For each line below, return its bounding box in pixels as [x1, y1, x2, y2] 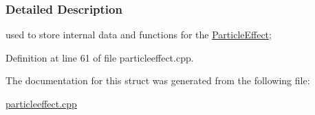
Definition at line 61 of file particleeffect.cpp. [6, 50, 194, 64]
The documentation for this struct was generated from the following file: [6, 73, 310, 88]
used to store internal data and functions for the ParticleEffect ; [6, 27, 272, 42]
